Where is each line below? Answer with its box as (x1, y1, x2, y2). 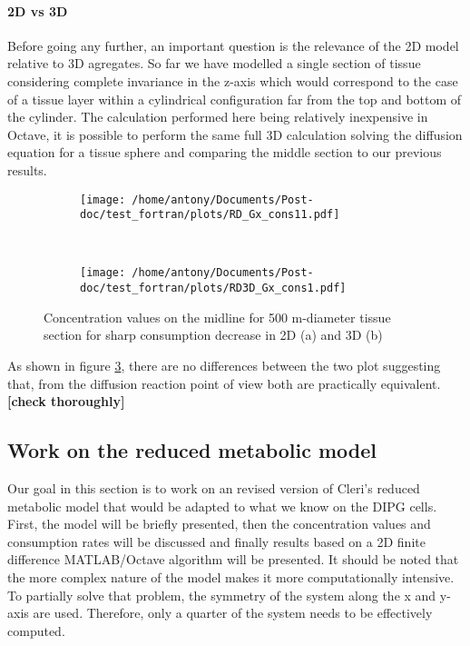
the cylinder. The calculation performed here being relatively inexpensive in (7, 107, 428, 126)
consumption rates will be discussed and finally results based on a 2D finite (7, 532, 426, 551)
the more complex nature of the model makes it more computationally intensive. (7, 567, 455, 586)
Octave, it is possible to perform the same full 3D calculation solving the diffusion (7, 124, 463, 144)
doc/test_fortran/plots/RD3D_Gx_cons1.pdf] (80, 282, 347, 295)
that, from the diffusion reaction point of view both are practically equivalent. (7, 373, 441, 393)
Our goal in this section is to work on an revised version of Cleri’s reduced (7, 478, 420, 497)
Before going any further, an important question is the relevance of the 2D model (7, 35, 459, 55)
